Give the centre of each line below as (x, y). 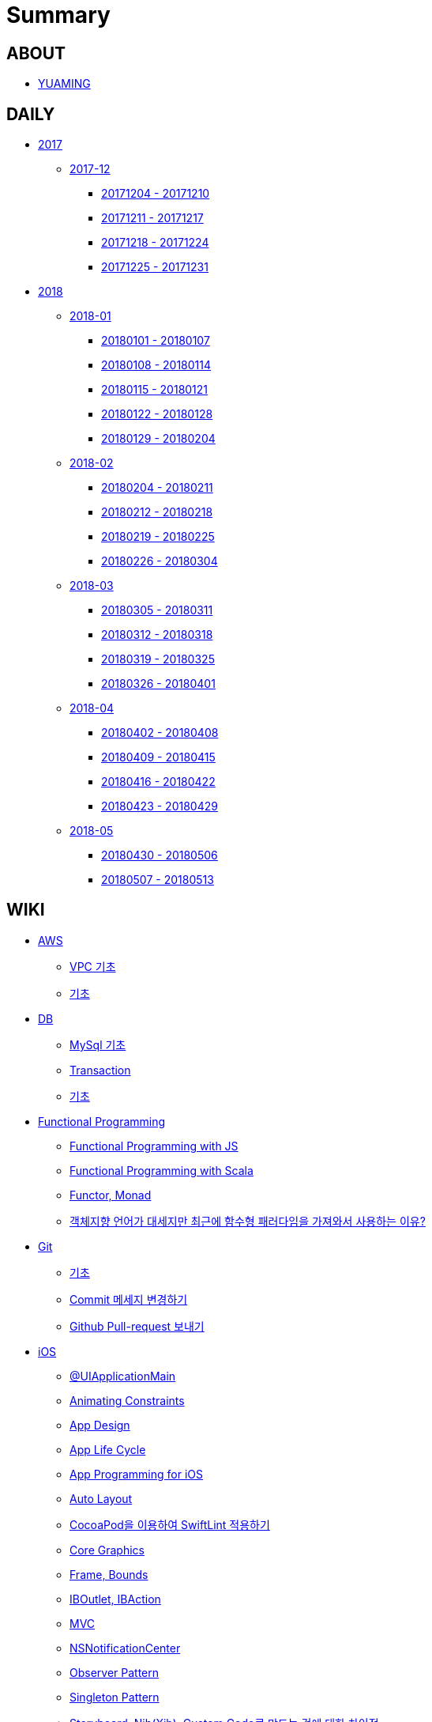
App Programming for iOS (136, 1474)
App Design (100, 1425)
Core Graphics (107, 1550)
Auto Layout (101, 1498)
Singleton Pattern (115, 1697)
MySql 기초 (98, 1044)
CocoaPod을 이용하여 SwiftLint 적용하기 (170, 1524)
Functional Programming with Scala (162, 1170)
